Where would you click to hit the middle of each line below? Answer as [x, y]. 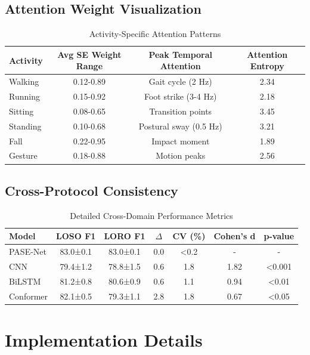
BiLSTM [25, 281]
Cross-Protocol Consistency [92, 190]
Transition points [181, 111]
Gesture [23, 155]
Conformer [29, 296]
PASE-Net [28, 251]
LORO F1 [125, 236]
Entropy [267, 66]
